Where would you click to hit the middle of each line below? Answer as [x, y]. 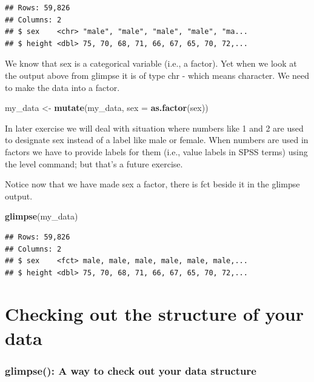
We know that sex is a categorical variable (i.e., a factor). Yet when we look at [151, 63]
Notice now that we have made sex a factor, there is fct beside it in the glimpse [152, 184]
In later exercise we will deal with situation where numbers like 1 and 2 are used [154, 128]
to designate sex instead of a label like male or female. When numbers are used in [157, 140]
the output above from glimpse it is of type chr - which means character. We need [157, 75]
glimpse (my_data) [42, 216]
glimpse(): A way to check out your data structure [131, 370]
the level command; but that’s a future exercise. [94, 163]
